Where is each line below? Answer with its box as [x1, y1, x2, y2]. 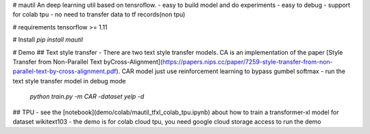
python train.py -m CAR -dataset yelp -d [29, 92, 145, 100]
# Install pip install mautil [12, 36, 84, 44]
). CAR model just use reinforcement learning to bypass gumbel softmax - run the [116, 67, 346, 75]
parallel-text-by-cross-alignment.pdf [12, 67, 116, 75]
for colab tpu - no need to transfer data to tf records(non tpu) [12, 10, 186, 18]
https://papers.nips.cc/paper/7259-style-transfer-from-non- [162, 57, 334, 66]
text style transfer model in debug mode [12, 77, 126, 85]
